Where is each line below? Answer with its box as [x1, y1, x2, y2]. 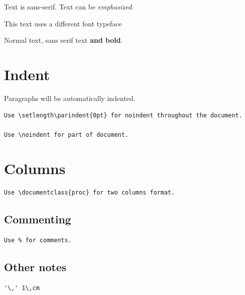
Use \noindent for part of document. [4, 131, 129, 138]
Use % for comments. [4, 237, 72, 244]
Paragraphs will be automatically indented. [4, 93, 136, 103]
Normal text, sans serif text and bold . [4, 35, 123, 45]
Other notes [4, 259, 67, 275]
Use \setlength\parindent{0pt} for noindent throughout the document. [4, 111, 243, 119]
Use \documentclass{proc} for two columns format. [4, 189, 175, 197]
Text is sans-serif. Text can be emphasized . [4, 1, 134, 11]
